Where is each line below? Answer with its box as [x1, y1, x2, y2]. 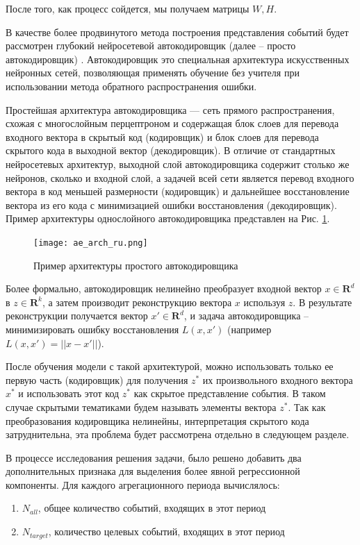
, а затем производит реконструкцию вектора [42, 294, 232, 309]
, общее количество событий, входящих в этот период [38, 501, 266, 515]
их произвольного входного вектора [202, 372, 353, 387]
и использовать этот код [18, 386, 120, 401]
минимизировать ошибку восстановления [6, 321, 179, 336]
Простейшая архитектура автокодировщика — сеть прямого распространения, [6, 102, 335, 117]
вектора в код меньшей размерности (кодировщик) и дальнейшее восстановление [6, 184, 350, 199]
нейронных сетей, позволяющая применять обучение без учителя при [6, 65, 300, 80]
